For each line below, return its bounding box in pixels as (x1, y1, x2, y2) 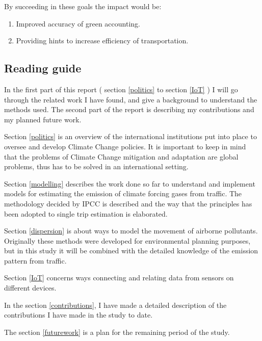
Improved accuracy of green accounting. (16, 18, 140, 29)
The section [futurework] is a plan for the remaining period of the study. (4, 326, 230, 337)
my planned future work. (4, 114, 82, 124)
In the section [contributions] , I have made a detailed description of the (4, 299, 227, 310)
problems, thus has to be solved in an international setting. (4, 161, 189, 172)
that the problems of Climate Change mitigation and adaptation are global (4, 151, 239, 162)
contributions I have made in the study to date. (4, 309, 153, 320)
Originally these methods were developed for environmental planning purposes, (4, 235, 251, 246)
